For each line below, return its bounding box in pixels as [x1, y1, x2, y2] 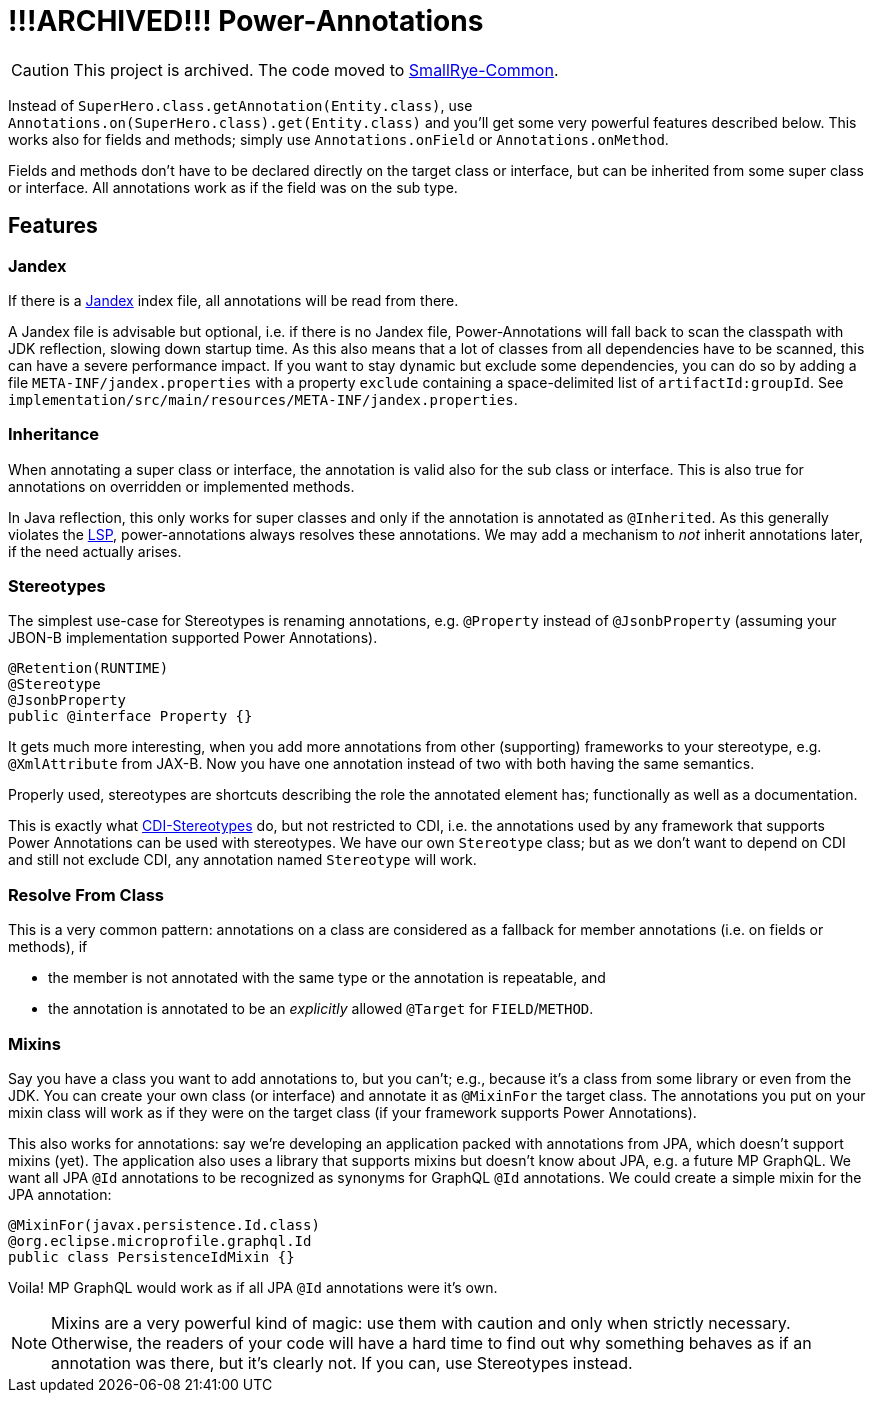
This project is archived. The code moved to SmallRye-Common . [73, 59, 559, 80]
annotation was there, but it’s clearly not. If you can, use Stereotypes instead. [51, 1352, 633, 1373]
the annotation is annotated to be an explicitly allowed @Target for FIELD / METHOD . [48, 1000, 594, 1018]
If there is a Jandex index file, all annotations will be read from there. [8, 291, 459, 309]
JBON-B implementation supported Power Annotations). [8, 629, 378, 647]
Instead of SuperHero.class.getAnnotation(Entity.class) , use [8, 96, 473, 114]
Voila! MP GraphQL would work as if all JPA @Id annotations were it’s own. [8, 1278, 498, 1296]
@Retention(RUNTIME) [8, 660, 169, 677]
